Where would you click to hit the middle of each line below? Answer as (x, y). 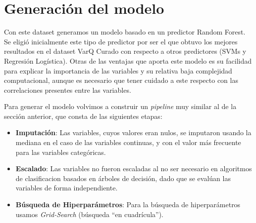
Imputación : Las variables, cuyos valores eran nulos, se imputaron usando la (133, 132)
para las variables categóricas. (61, 152)
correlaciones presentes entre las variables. (68, 90)
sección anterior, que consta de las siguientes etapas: (83, 116)
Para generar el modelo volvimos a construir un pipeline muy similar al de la (120, 106)
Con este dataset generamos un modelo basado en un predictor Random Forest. (125, 32)
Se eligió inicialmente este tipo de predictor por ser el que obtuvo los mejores (121, 41)
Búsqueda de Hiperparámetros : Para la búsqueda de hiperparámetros (128, 204)
